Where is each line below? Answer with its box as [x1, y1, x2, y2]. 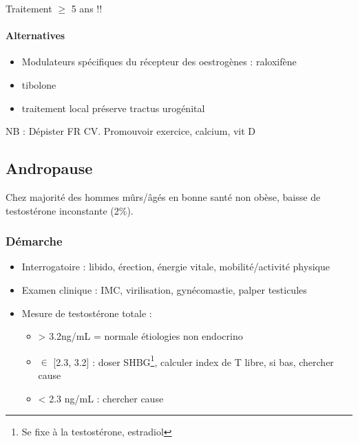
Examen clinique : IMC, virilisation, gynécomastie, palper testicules [21, 282, 307, 296]
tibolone [21, 77, 56, 91]
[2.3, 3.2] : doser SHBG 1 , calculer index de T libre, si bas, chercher [53, 352, 334, 369]
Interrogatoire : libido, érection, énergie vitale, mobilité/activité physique [21, 259, 330, 274]
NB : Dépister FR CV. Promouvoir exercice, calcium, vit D [6, 124, 256, 138]
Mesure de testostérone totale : [21, 305, 152, 320]
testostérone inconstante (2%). [6, 203, 134, 217]
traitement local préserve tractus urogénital [21, 100, 205, 115]
